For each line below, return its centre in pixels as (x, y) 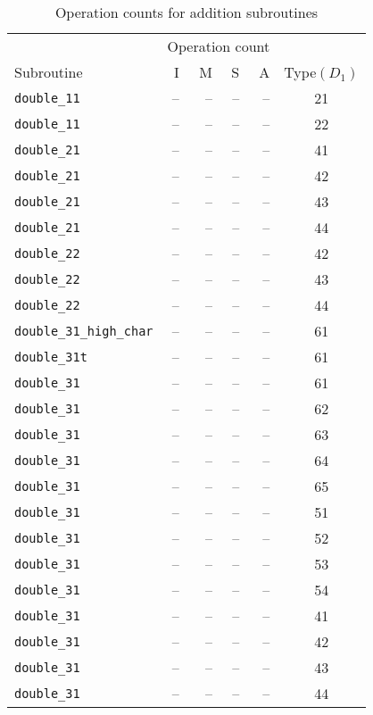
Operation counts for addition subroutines (186, 12)
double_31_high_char (84, 331)
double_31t (51, 357)
